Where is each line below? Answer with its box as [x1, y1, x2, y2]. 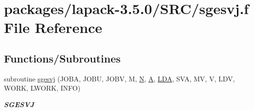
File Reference [4, 17, 103, 37]
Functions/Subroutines [4, 50, 121, 65]
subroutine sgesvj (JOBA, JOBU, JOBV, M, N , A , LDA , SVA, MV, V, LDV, [4, 73, 235, 83]
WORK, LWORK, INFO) [4, 83, 81, 93]
